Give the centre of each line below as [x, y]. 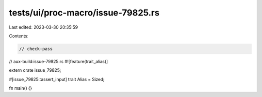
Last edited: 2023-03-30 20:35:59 [43, 27]
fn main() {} [21, 88]
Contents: [19, 36]
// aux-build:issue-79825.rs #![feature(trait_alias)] [58, 61]
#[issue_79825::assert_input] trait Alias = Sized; [57, 79]
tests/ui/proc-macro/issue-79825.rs [84, 13]
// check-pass [36, 49]
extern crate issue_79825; [35, 70]
